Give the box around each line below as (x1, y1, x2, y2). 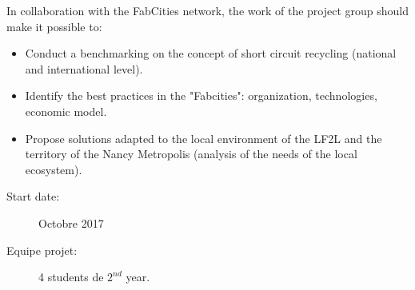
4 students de (38, 268, 104, 285)
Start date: (6, 188, 60, 205)
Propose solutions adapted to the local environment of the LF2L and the (25, 129, 382, 146)
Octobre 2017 (38, 214, 104, 231)
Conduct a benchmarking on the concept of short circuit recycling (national (25, 45, 397, 62)
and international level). (25, 60, 143, 77)
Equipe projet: (6, 241, 78, 258)
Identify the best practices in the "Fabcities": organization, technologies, (25, 87, 377, 104)
